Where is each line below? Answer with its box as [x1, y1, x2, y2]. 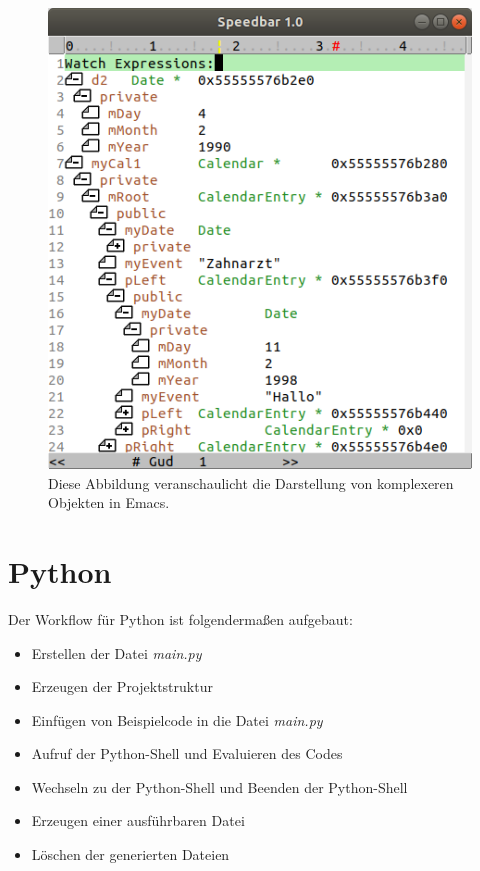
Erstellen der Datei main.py [31, 642, 202, 663]
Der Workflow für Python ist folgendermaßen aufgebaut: [8, 608, 353, 629]
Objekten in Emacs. [48, 492, 170, 513]
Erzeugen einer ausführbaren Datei [31, 810, 245, 831]
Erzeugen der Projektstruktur [31, 676, 213, 697]
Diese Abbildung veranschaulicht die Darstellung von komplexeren [48, 472, 454, 493]
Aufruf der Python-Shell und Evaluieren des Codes [31, 743, 343, 764]
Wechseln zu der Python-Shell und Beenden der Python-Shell [31, 776, 408, 797]
